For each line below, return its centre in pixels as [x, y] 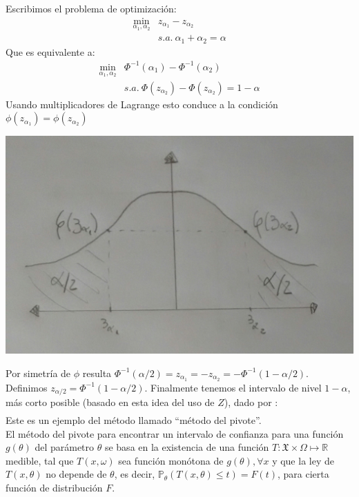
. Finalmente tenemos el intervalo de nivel [233, 387]
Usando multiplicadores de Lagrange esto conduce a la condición [142, 104]
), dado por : [251, 402]
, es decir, [135, 474]
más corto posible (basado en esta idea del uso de [110, 402]
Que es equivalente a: [50, 51]
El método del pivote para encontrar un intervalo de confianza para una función [175, 433]
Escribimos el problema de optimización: [91, 8]
